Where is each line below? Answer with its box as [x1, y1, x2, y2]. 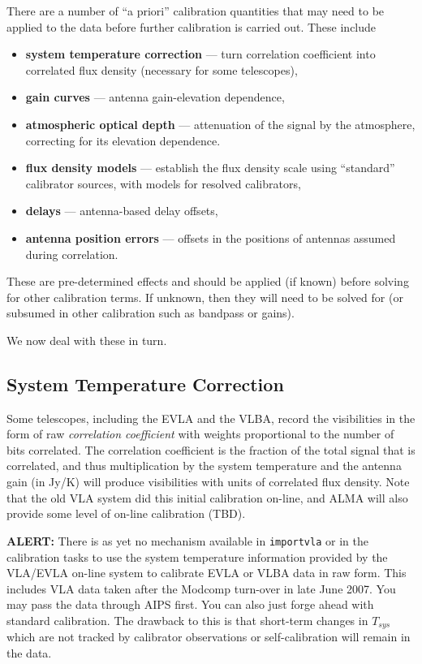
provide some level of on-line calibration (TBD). [6, 505, 246, 522]
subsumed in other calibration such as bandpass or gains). [6, 304, 295, 321]
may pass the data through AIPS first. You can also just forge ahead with [6, 596, 374, 613]
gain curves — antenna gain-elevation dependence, [25, 88, 285, 106]
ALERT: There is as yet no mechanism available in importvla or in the [6, 532, 368, 549]
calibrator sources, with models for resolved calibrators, [25, 175, 301, 192]
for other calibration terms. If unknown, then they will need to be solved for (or [6, 288, 403, 305]
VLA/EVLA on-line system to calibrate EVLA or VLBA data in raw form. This [6, 564, 407, 581]
